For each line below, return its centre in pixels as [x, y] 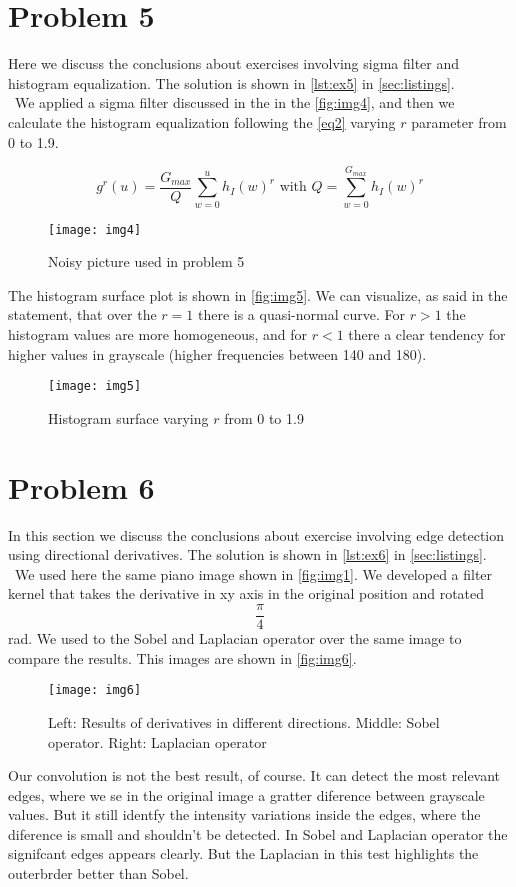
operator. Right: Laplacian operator [157, 741]
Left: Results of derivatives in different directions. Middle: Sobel [244, 721]
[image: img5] [95, 386]
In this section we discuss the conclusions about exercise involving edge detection [256, 534]
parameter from [459, 121]
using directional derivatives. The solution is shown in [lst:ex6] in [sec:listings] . [247, 554]
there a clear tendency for [427, 334]
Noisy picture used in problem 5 [146, 261]
